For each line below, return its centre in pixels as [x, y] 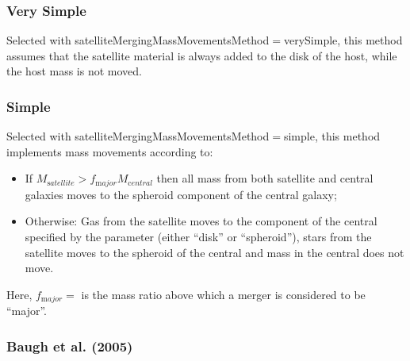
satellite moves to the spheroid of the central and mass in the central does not [215, 252]
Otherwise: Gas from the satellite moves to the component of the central [201, 221]
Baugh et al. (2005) [70, 346]
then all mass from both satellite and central [265, 178]
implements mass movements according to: [110, 151]
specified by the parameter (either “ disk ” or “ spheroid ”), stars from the [198, 237]
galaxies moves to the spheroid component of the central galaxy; [181, 194]
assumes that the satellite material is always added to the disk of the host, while [202, 55]
